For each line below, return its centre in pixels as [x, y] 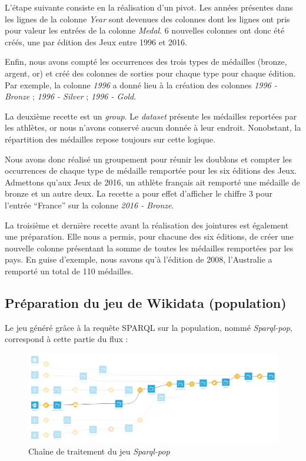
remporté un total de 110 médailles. [69, 271]
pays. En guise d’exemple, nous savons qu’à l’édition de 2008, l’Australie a [139, 259]
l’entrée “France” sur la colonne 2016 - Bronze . [89, 205]
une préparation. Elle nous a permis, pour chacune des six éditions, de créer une [149, 236]
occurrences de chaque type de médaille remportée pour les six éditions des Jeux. [151, 170]
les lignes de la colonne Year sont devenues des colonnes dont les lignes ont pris [147, 19]
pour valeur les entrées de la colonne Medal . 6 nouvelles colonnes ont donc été [145, 30]
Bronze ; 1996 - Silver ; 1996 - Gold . [71, 96]
